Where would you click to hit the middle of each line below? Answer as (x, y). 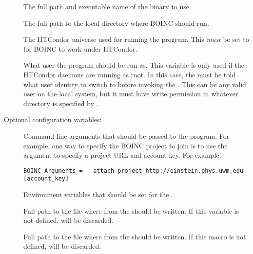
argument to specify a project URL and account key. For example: (122, 155)
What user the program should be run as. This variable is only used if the (134, 65)
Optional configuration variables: (53, 119)
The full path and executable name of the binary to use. (107, 6)
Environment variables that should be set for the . (98, 194)
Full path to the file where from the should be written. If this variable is (131, 210)
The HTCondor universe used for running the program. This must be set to (136, 39)
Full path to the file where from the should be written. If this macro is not (135, 236)
